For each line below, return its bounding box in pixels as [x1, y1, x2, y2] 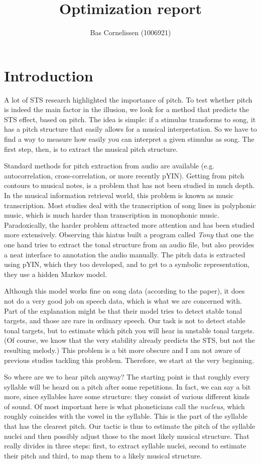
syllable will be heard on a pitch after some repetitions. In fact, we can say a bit [4, 381, 251, 392]
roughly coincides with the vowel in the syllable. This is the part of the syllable [4, 411, 248, 421]
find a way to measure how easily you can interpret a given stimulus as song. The [4, 134, 254, 144]
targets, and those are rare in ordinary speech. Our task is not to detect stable [4, 315, 245, 326]
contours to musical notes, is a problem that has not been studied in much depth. [4, 180, 255, 191]
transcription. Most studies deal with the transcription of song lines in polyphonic [4, 200, 256, 210]
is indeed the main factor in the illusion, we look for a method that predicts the [4, 104, 249, 115]
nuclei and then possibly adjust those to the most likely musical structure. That [4, 430, 250, 441]
